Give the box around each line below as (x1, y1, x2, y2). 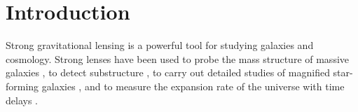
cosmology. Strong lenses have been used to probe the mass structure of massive (6, 51, 350, 66)
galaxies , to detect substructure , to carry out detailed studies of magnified (6, 65, 330, 80)
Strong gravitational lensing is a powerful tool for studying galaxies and (6, 38, 314, 52)
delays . (6, 92, 38, 107)
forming (6, 78, 39, 93)
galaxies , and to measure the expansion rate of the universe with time (41, 78, 345, 93)
